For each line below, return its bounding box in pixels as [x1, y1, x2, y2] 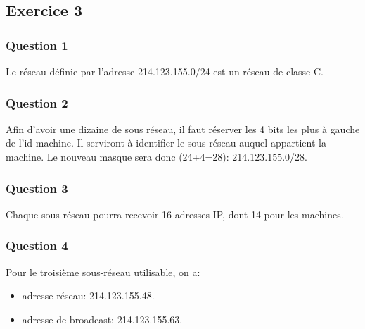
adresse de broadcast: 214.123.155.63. [22, 311, 183, 326]
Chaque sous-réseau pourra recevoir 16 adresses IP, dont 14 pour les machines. [6, 206, 344, 221]
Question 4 [6, 237, 68, 254]
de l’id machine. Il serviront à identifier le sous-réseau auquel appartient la [6, 135, 326, 150]
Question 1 [6, 36, 68, 54]
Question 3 [6, 179, 68, 197]
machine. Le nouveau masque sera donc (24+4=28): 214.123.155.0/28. [6, 149, 307, 163]
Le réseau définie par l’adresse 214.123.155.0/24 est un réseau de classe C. [6, 64, 324, 78]
